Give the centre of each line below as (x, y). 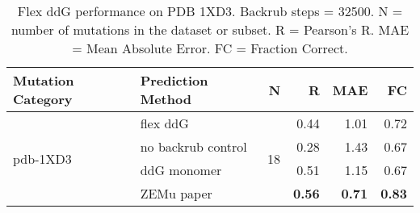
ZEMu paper (176, 193)
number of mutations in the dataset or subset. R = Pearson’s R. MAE (210, 29)
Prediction (174, 80)
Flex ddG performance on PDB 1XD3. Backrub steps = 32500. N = (210, 11)
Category (43, 99)
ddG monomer (181, 170)
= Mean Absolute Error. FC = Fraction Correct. (210, 48)
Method (166, 99)
